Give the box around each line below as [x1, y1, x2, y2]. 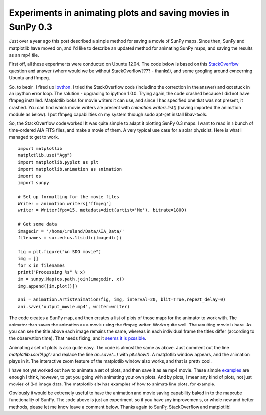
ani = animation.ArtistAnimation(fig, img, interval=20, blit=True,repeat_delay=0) [18, 297, 226, 302]
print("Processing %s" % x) [18, 269, 86, 275]
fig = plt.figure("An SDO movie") [18, 249, 101, 254]
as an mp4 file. [9, 52, 39, 58]
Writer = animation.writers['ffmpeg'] [18, 201, 112, 206]
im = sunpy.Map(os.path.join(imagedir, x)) [18, 276, 125, 282]
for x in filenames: [18, 263, 67, 268]
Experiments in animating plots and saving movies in [9, 7, 229, 18]
